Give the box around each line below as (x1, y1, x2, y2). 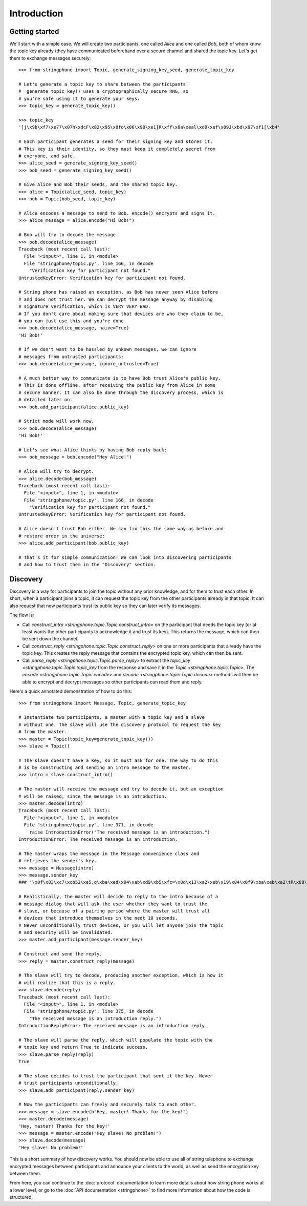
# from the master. (18, 729, 68, 735)
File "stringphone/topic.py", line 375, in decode (24, 1008, 153, 1014)
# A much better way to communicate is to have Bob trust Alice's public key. (18, 376, 221, 381)
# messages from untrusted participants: (18, 354, 124, 360)
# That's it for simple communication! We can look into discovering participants (18, 554, 232, 560)
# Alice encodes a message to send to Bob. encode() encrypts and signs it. (18, 211, 216, 216)
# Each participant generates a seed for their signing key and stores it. (18, 139, 213, 144)
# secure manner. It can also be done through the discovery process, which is (18, 389, 224, 396)
